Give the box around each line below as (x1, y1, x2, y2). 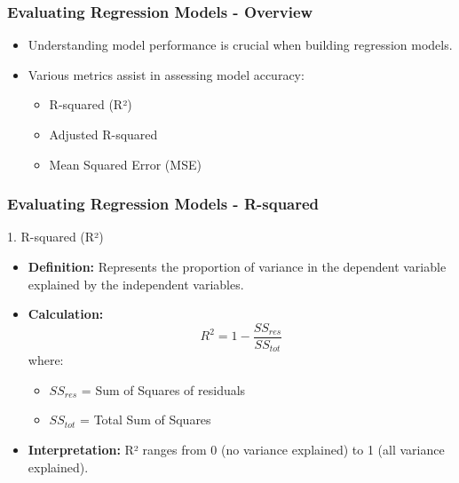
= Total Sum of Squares (80, 410, 211, 429)
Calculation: (28, 305, 104, 323)
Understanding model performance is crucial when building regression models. (28, 36, 453, 54)
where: (28, 351, 64, 369)
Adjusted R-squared (49, 125, 158, 143)
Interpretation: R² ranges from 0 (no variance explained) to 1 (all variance (28, 440, 445, 459)
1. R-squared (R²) (7, 227, 104, 246)
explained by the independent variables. (28, 274, 244, 293)
